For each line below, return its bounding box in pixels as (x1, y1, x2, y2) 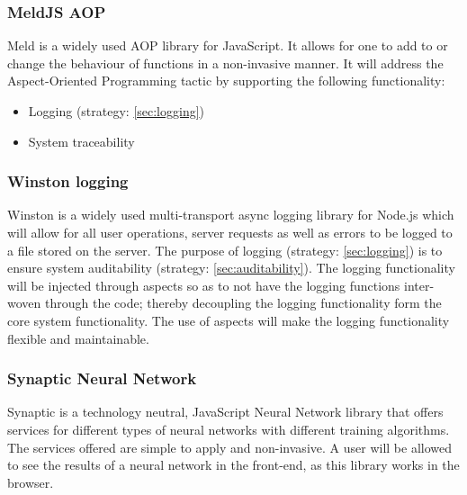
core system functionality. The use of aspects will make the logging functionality (7, 310, 450, 329)
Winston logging (7, 170, 129, 193)
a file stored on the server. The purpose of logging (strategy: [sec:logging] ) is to (7, 240, 443, 259)
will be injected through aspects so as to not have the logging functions (7, 275, 400, 294)
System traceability (28, 131, 135, 150)
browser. (7, 472, 54, 491)
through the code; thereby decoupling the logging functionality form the (44, 293, 442, 312)
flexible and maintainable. (7, 328, 149, 347)
